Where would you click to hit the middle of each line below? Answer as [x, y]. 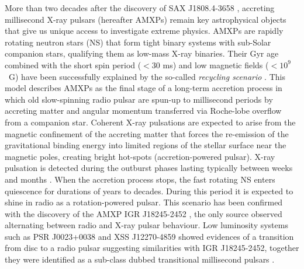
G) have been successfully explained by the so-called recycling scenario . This [147, 76]
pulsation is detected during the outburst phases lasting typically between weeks [149, 168]
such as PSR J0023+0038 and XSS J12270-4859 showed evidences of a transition [149, 236]
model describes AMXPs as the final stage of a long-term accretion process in [144, 88]
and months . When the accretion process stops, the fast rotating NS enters [140, 179]
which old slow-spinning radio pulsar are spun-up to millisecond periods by [139, 99]
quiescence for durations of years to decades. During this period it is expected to [149, 191]
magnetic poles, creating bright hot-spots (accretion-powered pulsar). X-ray [140, 156]
